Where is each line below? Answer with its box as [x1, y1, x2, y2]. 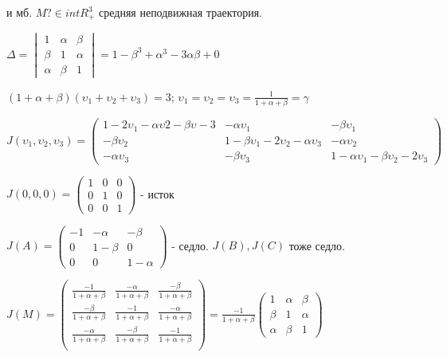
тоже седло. [288, 237, 345, 253]
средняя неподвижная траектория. [99, 4, 263, 20]
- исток [140, 185, 174, 202]
